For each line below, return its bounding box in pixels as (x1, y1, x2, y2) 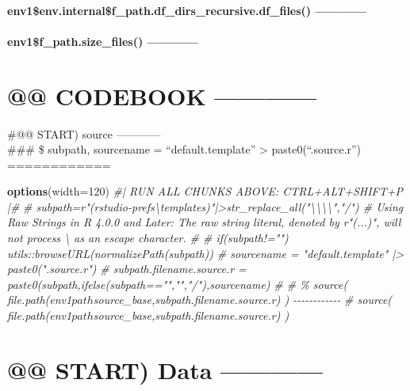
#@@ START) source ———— (7, 125, 161, 142)
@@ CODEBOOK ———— (7, 79, 317, 112)
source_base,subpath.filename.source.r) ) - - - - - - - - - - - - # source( (93, 291, 393, 308)
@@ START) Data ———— (7, 353, 323, 385)
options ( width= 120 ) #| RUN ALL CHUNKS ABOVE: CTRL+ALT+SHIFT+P (7, 183, 403, 199)
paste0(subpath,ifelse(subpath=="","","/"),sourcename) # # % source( (7, 275, 348, 292)
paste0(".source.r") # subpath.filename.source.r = (7, 260, 247, 277)
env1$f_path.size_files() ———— (7, 32, 198, 49)
